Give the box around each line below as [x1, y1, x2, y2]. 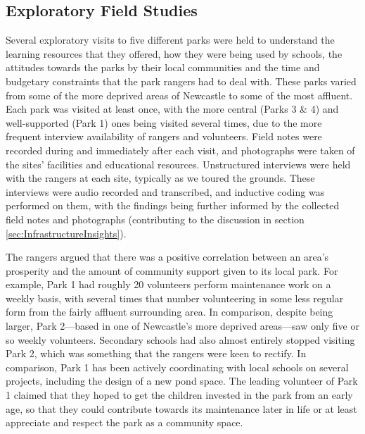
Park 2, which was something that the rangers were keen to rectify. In [6, 346, 307, 361]
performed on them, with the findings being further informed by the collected [6, 198, 340, 213]
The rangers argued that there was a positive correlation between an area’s [6, 249, 329, 264]
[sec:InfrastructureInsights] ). [6, 225, 127, 240]
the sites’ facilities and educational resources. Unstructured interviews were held [6, 156, 351, 171]
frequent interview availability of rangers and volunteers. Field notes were [6, 129, 322, 144]
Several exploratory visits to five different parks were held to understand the [6, 32, 335, 47]
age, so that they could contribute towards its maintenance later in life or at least [6, 401, 357, 416]
